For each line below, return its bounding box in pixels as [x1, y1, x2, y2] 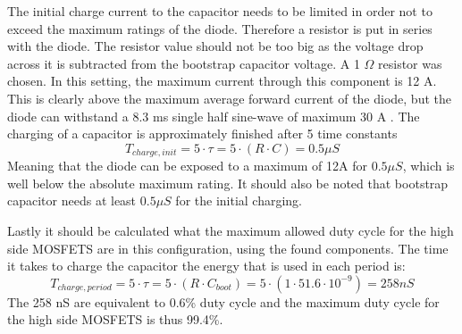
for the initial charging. [175, 191, 303, 210]
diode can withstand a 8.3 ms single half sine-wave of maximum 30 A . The [7, 106, 420, 125]
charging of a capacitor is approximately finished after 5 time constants [7, 124, 398, 143]
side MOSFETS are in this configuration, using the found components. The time [7, 238, 449, 257]
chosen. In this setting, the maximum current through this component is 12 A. [7, 71, 437, 90]
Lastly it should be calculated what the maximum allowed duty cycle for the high [7, 221, 454, 239]
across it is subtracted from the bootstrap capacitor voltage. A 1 [7, 54, 360, 72]
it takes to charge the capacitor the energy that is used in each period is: [7, 256, 406, 275]
